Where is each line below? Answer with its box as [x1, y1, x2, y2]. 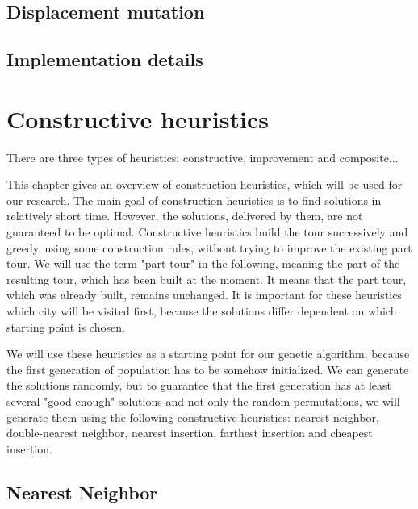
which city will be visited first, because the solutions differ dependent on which [6, 302, 397, 319]
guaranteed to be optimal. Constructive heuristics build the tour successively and [6, 223, 408, 240]
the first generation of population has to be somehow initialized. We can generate [6, 361, 409, 378]
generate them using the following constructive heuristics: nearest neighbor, [6, 408, 379, 425]
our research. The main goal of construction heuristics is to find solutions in [6, 191, 382, 208]
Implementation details [6, 47, 203, 72]
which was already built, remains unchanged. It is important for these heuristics [6, 286, 402, 303]
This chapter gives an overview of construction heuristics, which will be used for [6, 176, 403, 193]
